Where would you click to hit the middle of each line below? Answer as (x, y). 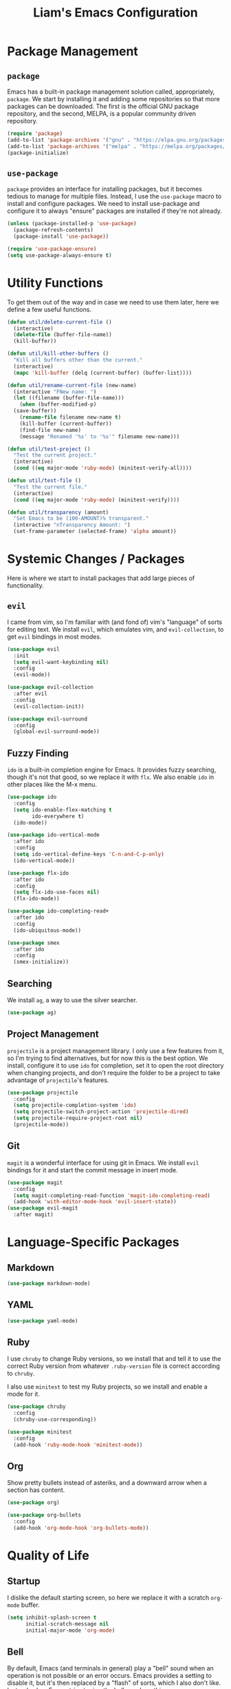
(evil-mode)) (32, 675)
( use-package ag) (32, 1013)
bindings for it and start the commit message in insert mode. (92, 1170)
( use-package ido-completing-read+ (58, 911)
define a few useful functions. (49, 309)
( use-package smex (33, 943)
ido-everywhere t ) (58, 816)
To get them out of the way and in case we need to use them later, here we (113, 302)
